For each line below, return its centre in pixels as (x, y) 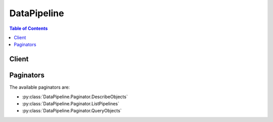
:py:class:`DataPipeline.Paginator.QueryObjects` (72, 111)
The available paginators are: (40, 87)
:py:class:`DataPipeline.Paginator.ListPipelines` (71, 104)
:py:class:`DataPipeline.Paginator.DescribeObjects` (75, 97)
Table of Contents (29, 28)
